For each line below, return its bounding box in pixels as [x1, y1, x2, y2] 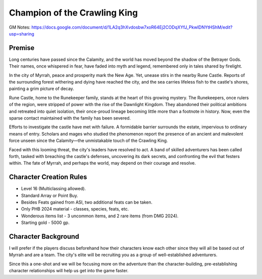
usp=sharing [9, 31, 34, 36]
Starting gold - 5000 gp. [21, 220, 70, 226]
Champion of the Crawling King [9, 7, 138, 18]
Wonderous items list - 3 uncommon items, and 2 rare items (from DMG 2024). [21, 213, 179, 219]
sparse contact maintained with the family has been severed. [9, 115, 131, 121]
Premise [9, 44, 35, 52]
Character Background [9, 232, 80, 241]
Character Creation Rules [9, 173, 87, 181]
